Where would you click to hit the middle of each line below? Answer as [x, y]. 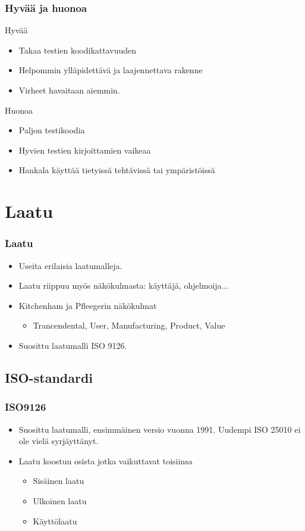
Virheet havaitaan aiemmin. [69, 90]
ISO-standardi [49, 377]
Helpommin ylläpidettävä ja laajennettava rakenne [111, 70]
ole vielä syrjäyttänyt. [59, 441]
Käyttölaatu [55, 521]
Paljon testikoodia [52, 130]
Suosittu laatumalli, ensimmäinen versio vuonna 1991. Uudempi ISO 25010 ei [160, 429]
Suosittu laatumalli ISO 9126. [73, 345]
